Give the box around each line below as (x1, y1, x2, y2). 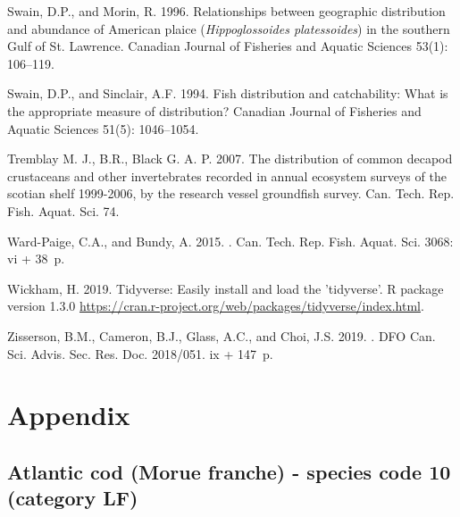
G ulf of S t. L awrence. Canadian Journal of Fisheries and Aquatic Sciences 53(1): (7, 37, 448, 55)
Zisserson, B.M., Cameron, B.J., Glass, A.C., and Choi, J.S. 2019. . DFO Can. (7, 326, 436, 345)
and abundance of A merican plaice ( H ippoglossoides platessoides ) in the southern (7, 19, 450, 38)
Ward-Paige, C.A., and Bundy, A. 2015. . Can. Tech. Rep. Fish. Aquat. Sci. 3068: (7, 231, 454, 250)
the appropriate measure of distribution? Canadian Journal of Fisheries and (7, 101, 422, 120)
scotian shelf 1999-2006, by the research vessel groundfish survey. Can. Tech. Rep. (7, 184, 455, 203)
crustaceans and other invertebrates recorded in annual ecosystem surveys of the (7, 166, 447, 185)
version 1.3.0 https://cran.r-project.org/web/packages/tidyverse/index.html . (7, 296, 424, 315)
